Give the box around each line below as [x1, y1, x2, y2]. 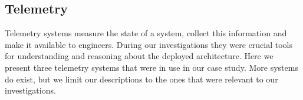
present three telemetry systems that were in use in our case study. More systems [5, 61, 298, 73]
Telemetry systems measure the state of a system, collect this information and [5, 27, 287, 39]
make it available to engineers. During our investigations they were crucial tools [5, 38, 292, 50]
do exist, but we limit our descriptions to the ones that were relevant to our [5, 73, 278, 85]
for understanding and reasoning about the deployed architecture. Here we [5, 50, 274, 62]
